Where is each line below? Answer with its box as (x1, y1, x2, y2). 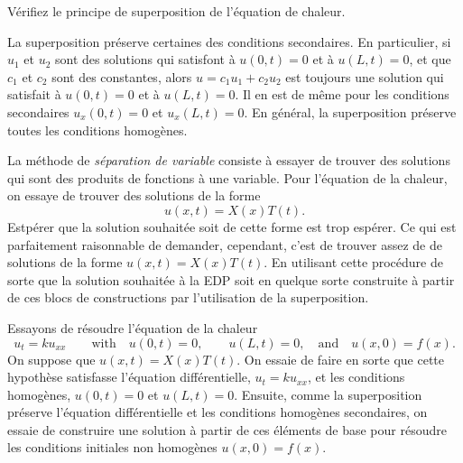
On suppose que (7, 349, 96, 368)
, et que (409, 50, 451, 69)
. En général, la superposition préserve (244, 102, 457, 121)
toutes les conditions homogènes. (7, 120, 188, 139)
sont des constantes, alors (51, 67, 192, 86)
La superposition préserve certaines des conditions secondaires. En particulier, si (7, 32, 451, 51)
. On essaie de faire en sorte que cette (236, 349, 444, 368)
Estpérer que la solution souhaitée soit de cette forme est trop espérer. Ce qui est (7, 217, 457, 236)
